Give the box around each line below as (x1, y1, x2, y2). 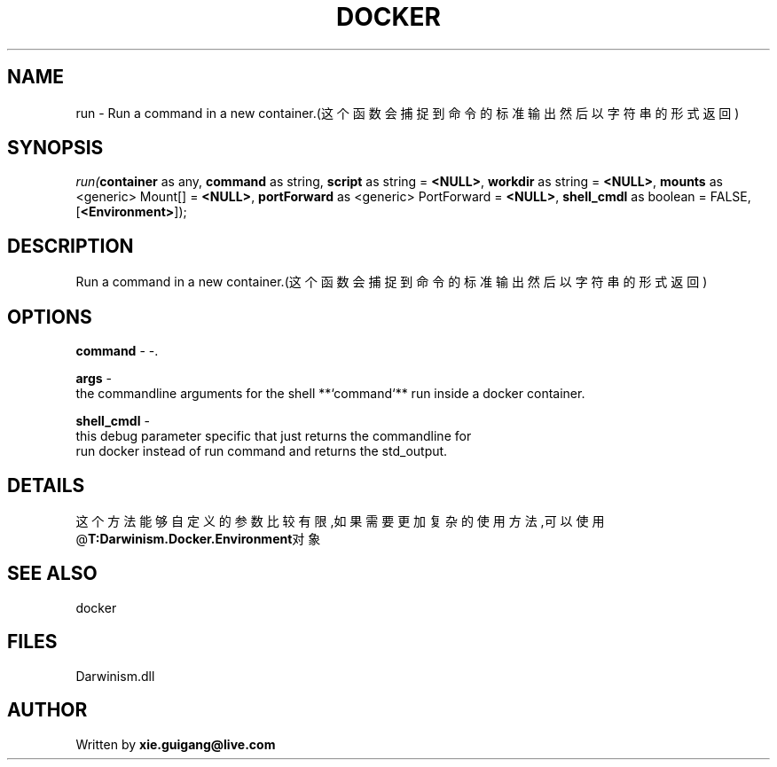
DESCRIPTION (7, 234, 134, 257)
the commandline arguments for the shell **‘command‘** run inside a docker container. (75, 386, 585, 402)
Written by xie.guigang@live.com (75, 736, 276, 752)
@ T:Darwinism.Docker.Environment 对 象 (75, 530, 321, 546)
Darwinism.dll (75, 668, 155, 684)
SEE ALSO (7, 562, 98, 585)
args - (75, 371, 112, 387)
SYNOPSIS (7, 137, 104, 160)
